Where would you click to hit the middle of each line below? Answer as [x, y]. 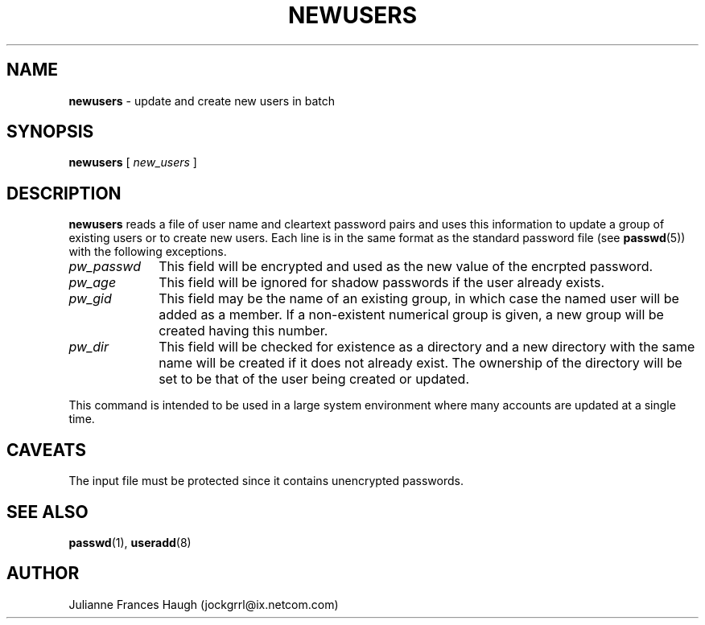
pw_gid [90, 299]
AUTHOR [43, 574]
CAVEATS [46, 450]
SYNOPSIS [50, 132]
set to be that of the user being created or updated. [314, 379]
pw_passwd [105, 267]
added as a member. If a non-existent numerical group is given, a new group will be [411, 315]
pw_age [93, 283]
